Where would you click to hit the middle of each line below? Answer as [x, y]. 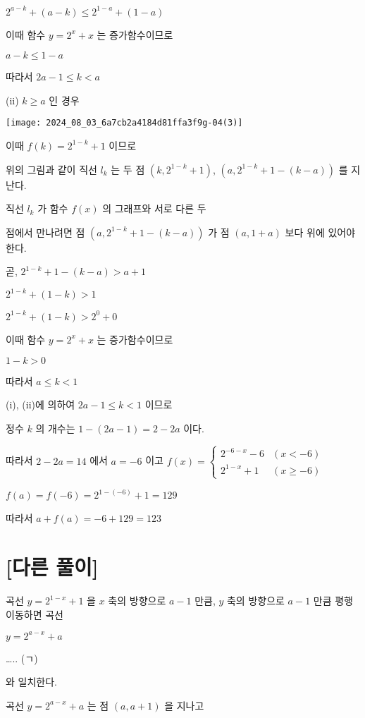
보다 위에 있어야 [320, 232]
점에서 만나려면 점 [45, 232]
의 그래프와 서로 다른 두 [154, 208]
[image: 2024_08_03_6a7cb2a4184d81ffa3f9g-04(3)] [124, 123]
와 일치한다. [31, 682]
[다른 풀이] [52, 567]
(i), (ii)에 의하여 [41, 404]
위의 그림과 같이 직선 [51, 169]
